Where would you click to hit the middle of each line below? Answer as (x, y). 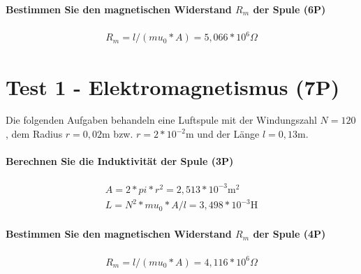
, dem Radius (34, 134)
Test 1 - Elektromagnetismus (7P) (173, 86)
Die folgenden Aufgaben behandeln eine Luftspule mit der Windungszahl (161, 120)
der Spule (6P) (289, 9)
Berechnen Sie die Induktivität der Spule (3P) (120, 161)
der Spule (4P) (289, 234)
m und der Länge (223, 134)
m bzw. (118, 134)
